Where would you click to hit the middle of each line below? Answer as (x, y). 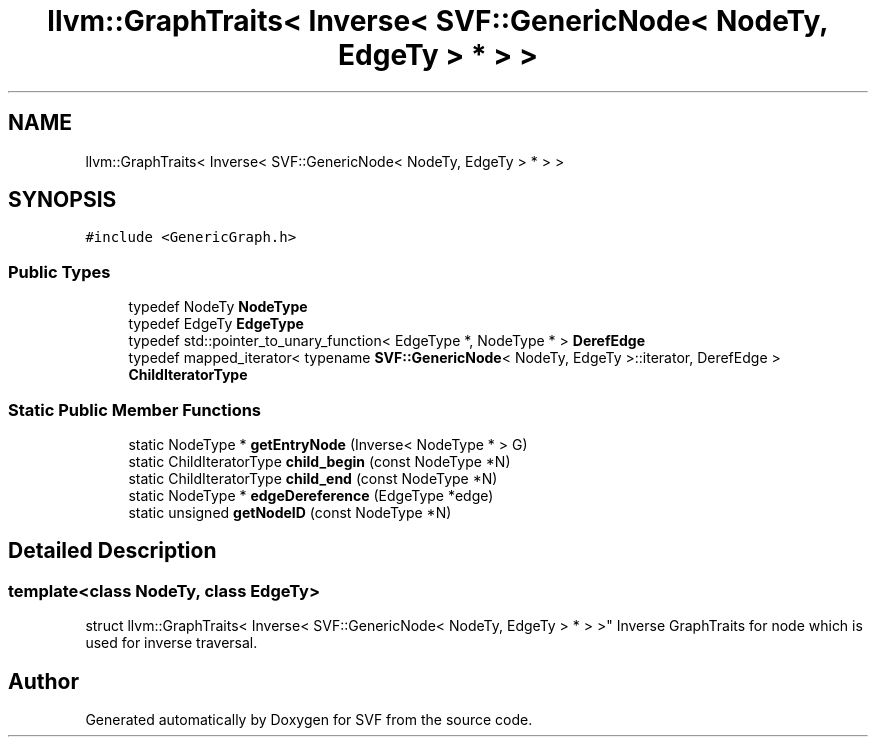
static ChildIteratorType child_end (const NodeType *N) (313, 478)
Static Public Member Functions (135, 409)
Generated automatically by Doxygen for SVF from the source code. (309, 719)
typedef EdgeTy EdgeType (216, 324)
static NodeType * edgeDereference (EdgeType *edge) (311, 495)
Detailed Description (112, 551)
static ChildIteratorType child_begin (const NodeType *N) (319, 461)
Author (43, 681)
